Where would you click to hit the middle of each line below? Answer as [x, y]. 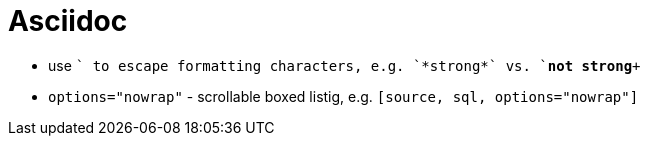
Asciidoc [68, 21]
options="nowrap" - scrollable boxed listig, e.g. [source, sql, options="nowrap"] [343, 96]
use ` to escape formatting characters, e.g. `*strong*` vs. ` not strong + [344, 65]
